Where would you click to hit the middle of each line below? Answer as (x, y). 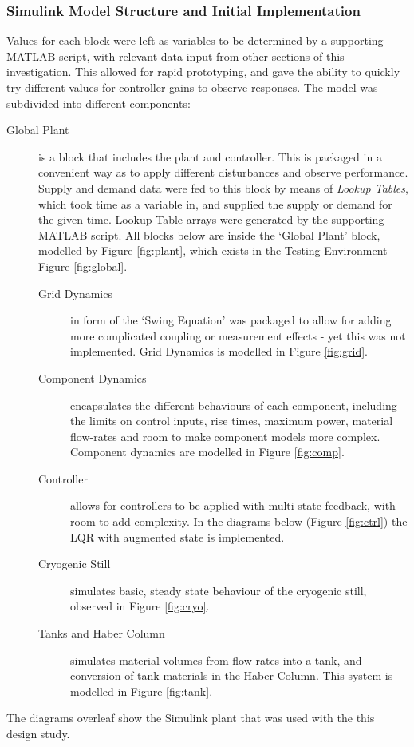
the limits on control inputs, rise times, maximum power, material (232, 421)
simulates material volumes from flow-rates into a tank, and (216, 660)
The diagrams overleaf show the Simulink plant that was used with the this (191, 718)
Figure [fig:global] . (83, 266)
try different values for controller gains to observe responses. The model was (192, 87)
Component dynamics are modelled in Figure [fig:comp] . (207, 452)
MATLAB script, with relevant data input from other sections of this (175, 56)
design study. (38, 733)
